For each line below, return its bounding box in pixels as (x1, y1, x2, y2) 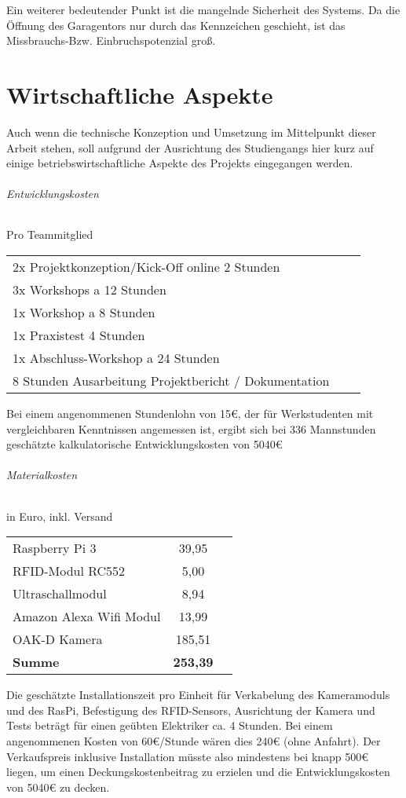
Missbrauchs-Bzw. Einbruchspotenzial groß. (6, 32, 216, 49)
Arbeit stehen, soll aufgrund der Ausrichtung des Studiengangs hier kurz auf (6, 139, 374, 156)
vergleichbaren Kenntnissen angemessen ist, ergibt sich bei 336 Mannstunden (6, 420, 376, 437)
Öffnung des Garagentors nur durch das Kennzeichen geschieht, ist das (6, 16, 346, 33)
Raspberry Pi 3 (13, 539, 97, 558)
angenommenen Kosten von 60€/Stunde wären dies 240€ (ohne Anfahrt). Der (6, 733, 381, 749)
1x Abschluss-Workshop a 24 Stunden (13, 349, 220, 368)
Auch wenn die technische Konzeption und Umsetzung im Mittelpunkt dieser (6, 123, 376, 140)
